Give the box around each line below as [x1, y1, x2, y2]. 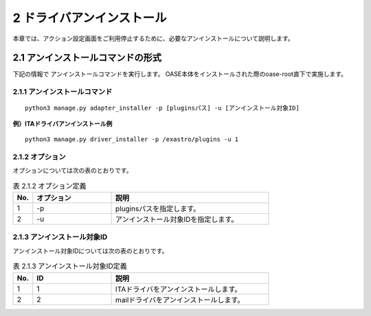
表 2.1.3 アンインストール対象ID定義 [12, 261, 127, 271]
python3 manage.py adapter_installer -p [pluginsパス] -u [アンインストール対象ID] [25, 104, 300, 112]
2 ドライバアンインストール [12, 10, 168, 25]
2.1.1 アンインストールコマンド [12, 87, 113, 97]
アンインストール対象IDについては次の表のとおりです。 [12, 247, 168, 255]
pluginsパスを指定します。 [115, 204, 201, 214]
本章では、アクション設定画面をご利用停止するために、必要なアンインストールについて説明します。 [12, 34, 295, 42]
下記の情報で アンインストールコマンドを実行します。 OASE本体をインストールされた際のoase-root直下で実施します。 [12, 70, 347, 78]
